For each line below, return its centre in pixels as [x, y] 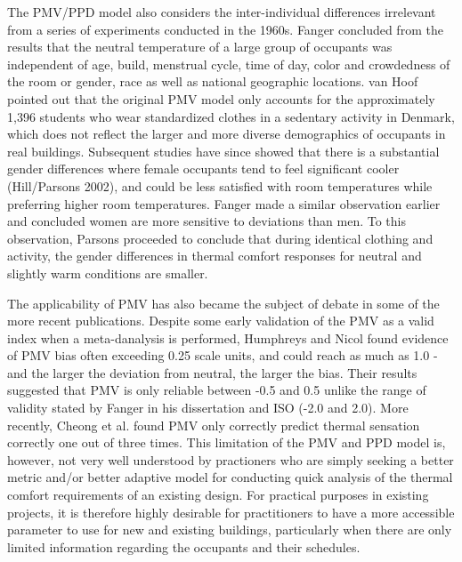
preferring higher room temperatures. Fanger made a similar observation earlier [224, 203]
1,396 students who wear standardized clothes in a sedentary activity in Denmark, [231, 116]
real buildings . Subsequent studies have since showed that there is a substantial [223, 151]
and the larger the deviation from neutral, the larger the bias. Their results [212, 372]
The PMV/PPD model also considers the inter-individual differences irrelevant [222, 12]
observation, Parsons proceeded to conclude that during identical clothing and [220, 238]
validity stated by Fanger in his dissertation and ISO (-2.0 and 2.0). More [208, 408]
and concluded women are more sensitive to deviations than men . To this [207, 221]
